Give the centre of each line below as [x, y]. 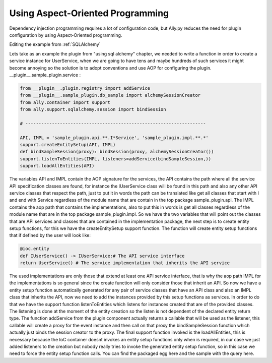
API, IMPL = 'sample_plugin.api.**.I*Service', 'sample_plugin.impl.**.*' [114, 138]
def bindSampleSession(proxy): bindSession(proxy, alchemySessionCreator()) [117, 152]
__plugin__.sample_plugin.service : [45, 75]
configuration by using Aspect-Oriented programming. [66, 35]
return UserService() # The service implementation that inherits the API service [125, 263]
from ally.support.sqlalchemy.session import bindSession [93, 109]
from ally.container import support [65, 102]
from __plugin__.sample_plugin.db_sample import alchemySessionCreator [110, 95]
